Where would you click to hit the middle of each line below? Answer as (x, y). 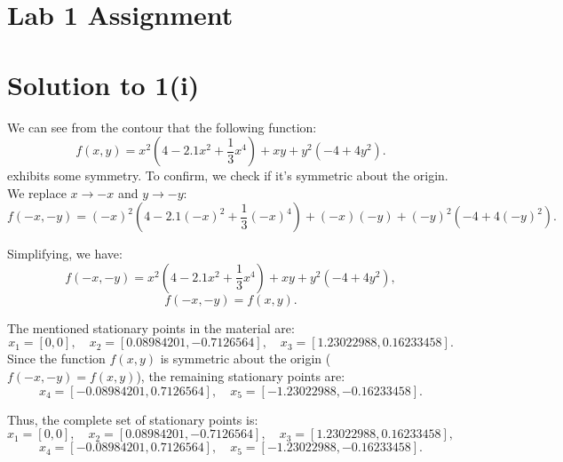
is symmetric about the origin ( (246, 358)
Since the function (56, 358)
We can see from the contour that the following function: (162, 127)
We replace (37, 192)
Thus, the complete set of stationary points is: (133, 419)
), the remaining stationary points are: (241, 376)
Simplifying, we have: (65, 254)
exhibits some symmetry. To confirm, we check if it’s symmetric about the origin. (228, 175)
